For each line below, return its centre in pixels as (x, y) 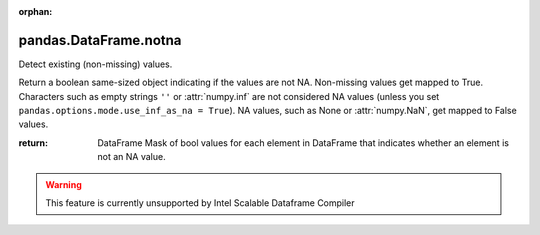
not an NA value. (131, 157)
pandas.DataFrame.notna (100, 40)
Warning (63, 184)
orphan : (35, 11)
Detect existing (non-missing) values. (95, 64)
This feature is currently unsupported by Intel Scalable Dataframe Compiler (200, 203)
